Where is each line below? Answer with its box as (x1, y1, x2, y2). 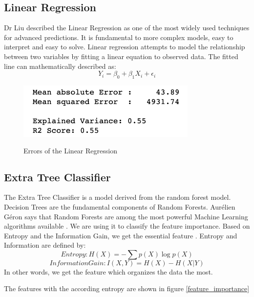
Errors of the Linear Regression (23, 145, 117, 155)
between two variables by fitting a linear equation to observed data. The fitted (4, 51, 238, 61)
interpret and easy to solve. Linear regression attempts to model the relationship (4, 42, 245, 52)
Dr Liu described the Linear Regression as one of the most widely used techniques (4, 22, 250, 33)
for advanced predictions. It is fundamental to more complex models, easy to (4, 32, 233, 42)
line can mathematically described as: (4, 61, 116, 71)
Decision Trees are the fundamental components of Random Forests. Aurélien (4, 202, 235, 212)
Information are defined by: (4, 240, 86, 250)
